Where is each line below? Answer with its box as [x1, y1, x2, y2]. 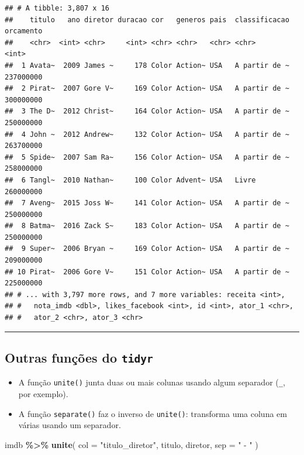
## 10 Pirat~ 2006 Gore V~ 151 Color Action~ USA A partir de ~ [5, 267, 289, 276]
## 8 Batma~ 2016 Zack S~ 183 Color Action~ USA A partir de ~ [5, 222, 289, 230]
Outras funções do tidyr [5, 349, 153, 367]
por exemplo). [18, 388, 68, 400]
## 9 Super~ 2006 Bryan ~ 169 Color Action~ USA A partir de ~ [5, 244, 289, 253]
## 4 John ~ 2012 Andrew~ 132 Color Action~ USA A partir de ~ [5, 130, 289, 139]
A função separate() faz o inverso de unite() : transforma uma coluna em [18, 407, 287, 419]
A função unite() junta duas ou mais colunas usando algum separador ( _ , [18, 376, 285, 388]
